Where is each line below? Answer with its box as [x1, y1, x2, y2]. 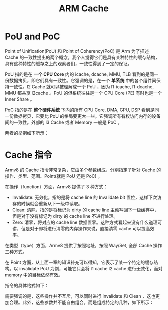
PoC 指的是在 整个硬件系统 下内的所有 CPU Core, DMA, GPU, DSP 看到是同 [5, 107, 159, 113]
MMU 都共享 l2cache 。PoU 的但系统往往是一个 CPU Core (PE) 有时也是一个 [5, 90, 162, 96]
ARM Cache [59, 3, 109, 14]
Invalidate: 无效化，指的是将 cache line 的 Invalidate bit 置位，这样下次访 [12, 194, 162, 200]
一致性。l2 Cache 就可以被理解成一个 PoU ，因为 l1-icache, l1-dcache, [9, 83, 154, 90]
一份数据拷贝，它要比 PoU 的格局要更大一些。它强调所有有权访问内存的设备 [5, 113, 161, 119]
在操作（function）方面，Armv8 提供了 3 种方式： [5, 183, 108, 190]
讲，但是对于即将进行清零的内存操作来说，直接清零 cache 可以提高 [12, 225, 151, 231]
